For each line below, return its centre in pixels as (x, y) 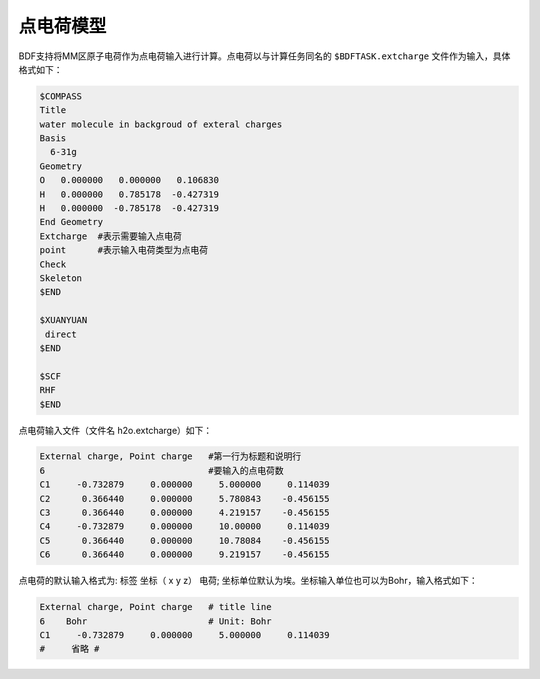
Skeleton (61, 278)
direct (61, 334)
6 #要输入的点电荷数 (161, 470)
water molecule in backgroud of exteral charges (161, 124)
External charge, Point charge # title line (155, 607)
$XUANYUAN (63, 320)
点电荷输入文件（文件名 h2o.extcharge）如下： (115, 430)
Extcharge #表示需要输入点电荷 (110, 236)
